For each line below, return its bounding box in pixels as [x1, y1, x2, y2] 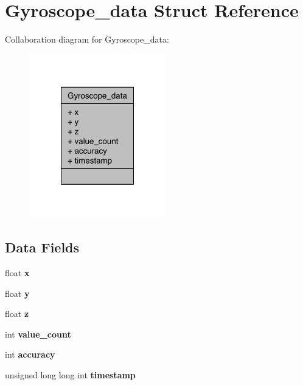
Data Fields [5, 238, 80, 257]
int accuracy [5, 348, 55, 361]
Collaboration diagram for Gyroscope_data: [5, 33, 169, 46]
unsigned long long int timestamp [5, 368, 136, 381]
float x [5, 266, 30, 279]
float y [5, 286, 30, 299]
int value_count [5, 327, 71, 340]
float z [5, 307, 29, 320]
